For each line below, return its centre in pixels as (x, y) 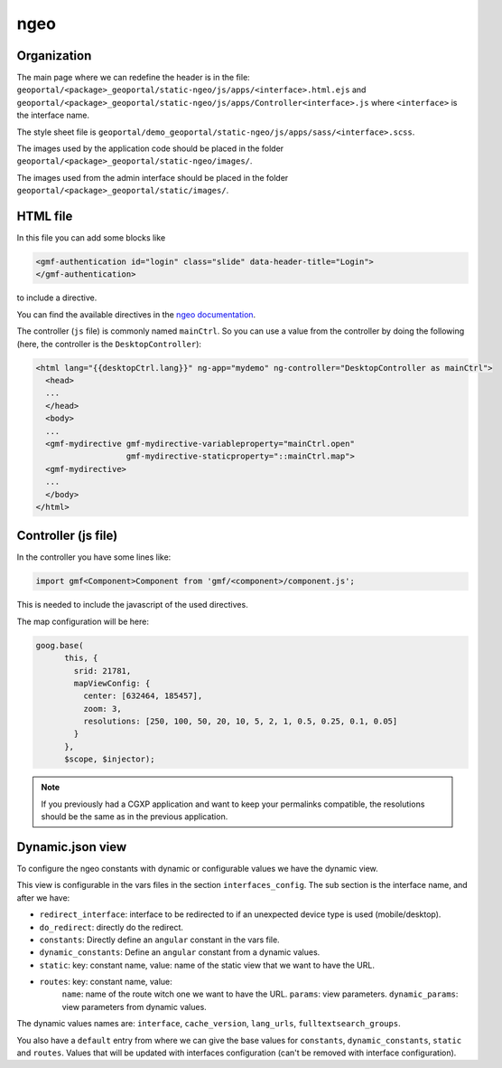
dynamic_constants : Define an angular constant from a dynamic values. (180, 952)
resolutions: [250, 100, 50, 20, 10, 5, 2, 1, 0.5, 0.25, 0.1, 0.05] (240, 722)
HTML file (45, 216)
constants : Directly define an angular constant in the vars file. (159, 940)
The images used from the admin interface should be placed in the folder (153, 177)
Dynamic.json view (72, 847)
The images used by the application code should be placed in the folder (150, 148)
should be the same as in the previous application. (135, 817)
